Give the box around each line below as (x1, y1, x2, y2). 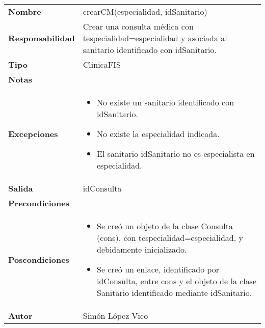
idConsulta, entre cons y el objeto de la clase (97, 275, 257, 287)
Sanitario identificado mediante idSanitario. (97, 287, 252, 298)
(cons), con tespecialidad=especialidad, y (97, 232, 243, 243)
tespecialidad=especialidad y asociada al (83, 32, 227, 44)
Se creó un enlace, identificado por (97, 263, 220, 275)
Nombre (8, 6, 41, 17)
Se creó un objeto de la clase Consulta (97, 220, 233, 232)
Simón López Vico (83, 310, 148, 321)
